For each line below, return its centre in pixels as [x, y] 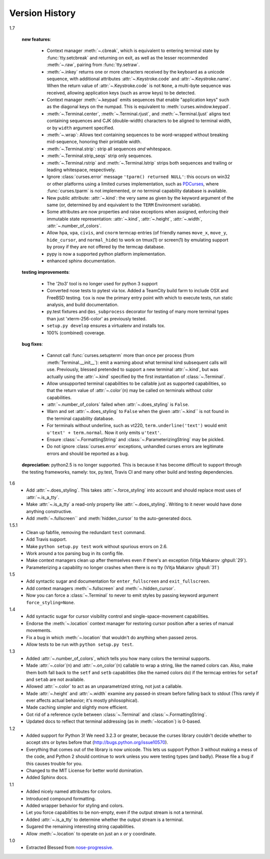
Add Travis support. [46, 539]
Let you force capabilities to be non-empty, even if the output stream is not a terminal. [115, 812]
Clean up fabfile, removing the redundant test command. [86, 532]
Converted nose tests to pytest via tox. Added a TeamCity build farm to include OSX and [137, 291]
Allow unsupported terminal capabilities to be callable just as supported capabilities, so [136, 383]
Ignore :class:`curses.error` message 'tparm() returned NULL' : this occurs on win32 [138, 177]
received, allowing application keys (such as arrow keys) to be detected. [121, 93]
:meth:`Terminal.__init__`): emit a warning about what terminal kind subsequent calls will [137, 362]
